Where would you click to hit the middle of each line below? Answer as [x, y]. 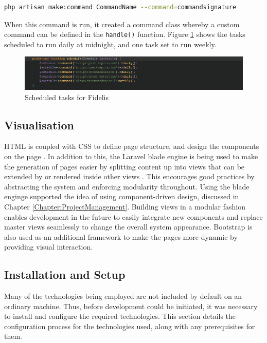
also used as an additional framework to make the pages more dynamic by [121, 236]
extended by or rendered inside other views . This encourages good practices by [129, 176]
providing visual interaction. [49, 247]
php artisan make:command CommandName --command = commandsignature [120, 7]
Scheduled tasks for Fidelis [67, 97]
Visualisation [39, 125]
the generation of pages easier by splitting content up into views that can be [124, 166]
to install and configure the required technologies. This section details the [120, 316]
